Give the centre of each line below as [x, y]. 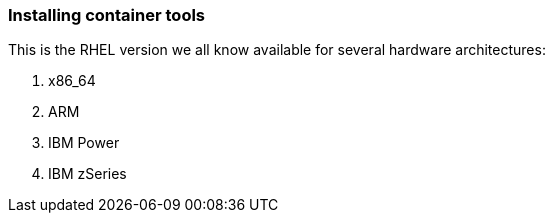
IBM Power [84, 143]
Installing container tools [107, 15]
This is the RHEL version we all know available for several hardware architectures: [277, 50]
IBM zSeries [87, 174]
